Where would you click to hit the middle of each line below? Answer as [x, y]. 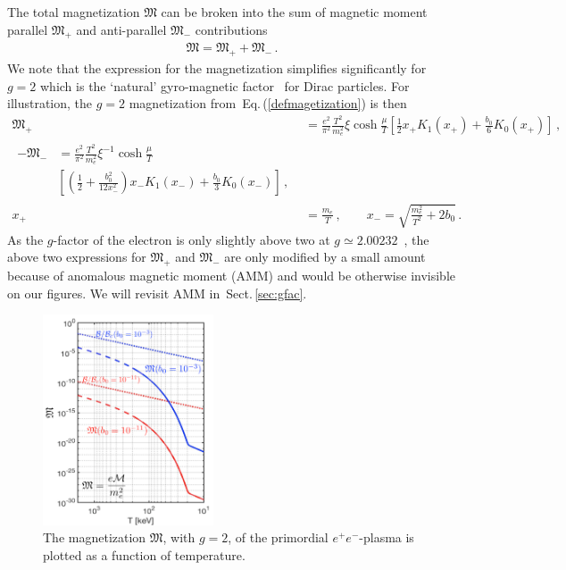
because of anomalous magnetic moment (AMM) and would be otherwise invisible [231, 275]
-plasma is [387, 537]
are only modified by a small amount [325, 257]
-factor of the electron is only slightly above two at [191, 239]
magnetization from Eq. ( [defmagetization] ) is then [268, 103]
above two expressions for [77, 257]
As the [25, 239]
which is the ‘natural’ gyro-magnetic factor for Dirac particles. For [225, 85]
